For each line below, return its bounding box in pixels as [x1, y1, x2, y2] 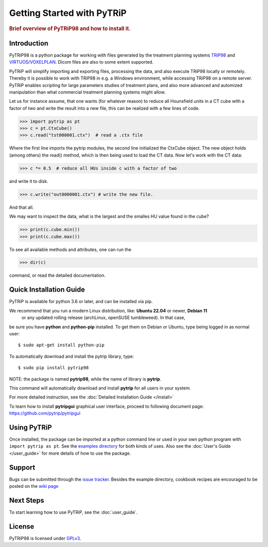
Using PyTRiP [9, 423, 52, 432]
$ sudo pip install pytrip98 [18, 365, 89, 371]
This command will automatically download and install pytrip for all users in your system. [9, 385, 191, 391]
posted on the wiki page [9, 483, 59, 489]
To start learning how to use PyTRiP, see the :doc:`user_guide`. [9, 509, 138, 515]
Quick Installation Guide [9, 286, 85, 294]
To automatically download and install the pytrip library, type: [9, 353, 134, 359]
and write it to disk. [9, 178, 49, 184]
